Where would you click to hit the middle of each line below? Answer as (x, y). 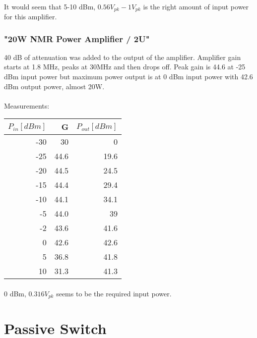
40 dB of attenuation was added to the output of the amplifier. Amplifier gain (123, 57)
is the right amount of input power (196, 6)
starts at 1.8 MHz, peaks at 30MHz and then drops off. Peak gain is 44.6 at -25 (125, 67)
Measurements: (27, 105)
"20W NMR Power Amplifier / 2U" (77, 38)
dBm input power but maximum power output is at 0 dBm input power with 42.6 (128, 77)
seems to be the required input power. (114, 294)
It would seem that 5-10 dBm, (50, 6)
